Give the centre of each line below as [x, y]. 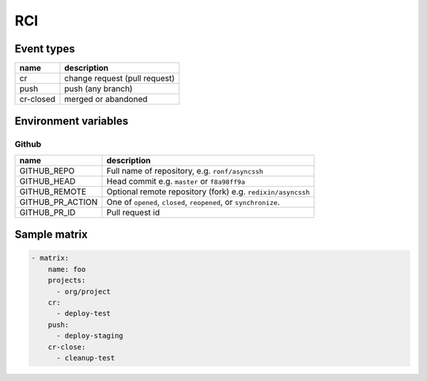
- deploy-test [83, 314]
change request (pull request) [120, 78]
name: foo [67, 269]
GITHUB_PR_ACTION [59, 202]
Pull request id [133, 212]
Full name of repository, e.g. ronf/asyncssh [185, 170]
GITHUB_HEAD [47, 181]
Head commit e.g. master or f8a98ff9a [176, 181]
